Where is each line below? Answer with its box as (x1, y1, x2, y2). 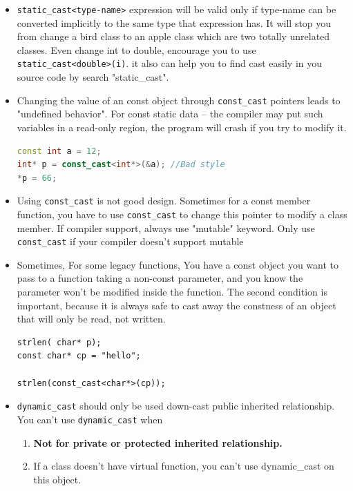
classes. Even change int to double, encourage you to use (17, 42, 256, 57)
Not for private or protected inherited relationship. (33, 435, 283, 450)
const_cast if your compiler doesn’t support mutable (17, 234, 244, 249)
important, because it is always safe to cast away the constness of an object (17, 298, 336, 312)
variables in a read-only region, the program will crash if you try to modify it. (17, 119, 347, 134)
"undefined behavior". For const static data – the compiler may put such (17, 106, 323, 121)
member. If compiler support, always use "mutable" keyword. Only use (17, 220, 315, 235)
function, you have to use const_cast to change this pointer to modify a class (17, 206, 347, 221)
